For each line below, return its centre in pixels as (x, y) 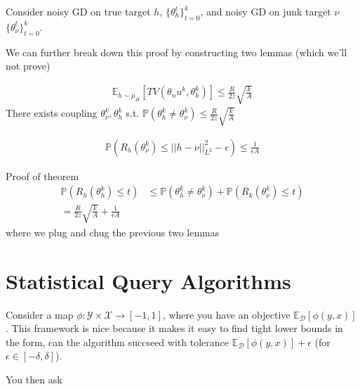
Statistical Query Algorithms (148, 280)
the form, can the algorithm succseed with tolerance (117, 342)
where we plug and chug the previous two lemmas (113, 232)
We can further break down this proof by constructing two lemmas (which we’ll (176, 52)
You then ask (34, 379)
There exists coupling (52, 113)
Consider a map (40, 314)
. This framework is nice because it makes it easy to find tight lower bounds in (174, 328)
